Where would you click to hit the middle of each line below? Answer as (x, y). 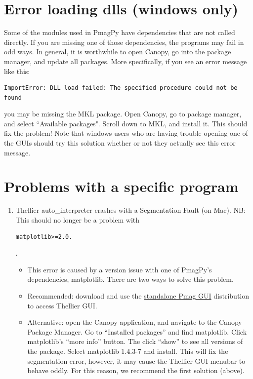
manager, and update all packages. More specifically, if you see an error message (126, 61)
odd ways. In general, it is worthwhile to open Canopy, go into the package (118, 52)
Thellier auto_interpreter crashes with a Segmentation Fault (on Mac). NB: (130, 210)
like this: (17, 71)
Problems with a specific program (121, 186)
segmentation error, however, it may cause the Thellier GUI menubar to (136, 360)
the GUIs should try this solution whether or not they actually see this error (120, 143)
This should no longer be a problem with (78, 219)
